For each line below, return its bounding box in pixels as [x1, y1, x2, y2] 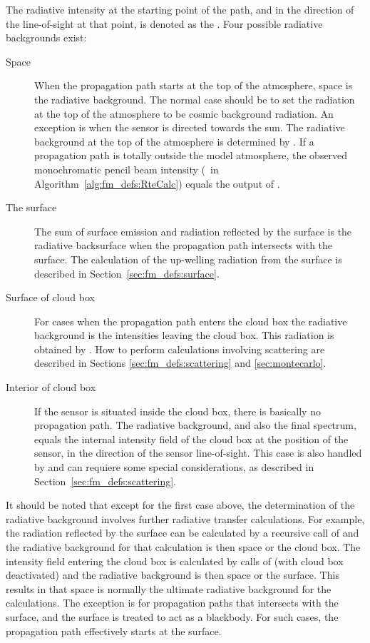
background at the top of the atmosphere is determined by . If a [34, 133, 314, 148]
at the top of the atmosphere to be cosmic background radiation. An [34, 106, 334, 121]
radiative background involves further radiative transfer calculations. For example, [6, 511, 365, 526]
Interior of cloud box [6, 380, 96, 395]
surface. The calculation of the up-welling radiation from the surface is [34, 251, 342, 266]
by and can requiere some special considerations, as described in [34, 460, 314, 475]
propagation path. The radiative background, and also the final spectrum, [34, 417, 356, 432]
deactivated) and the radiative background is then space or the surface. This [6, 567, 339, 582]
